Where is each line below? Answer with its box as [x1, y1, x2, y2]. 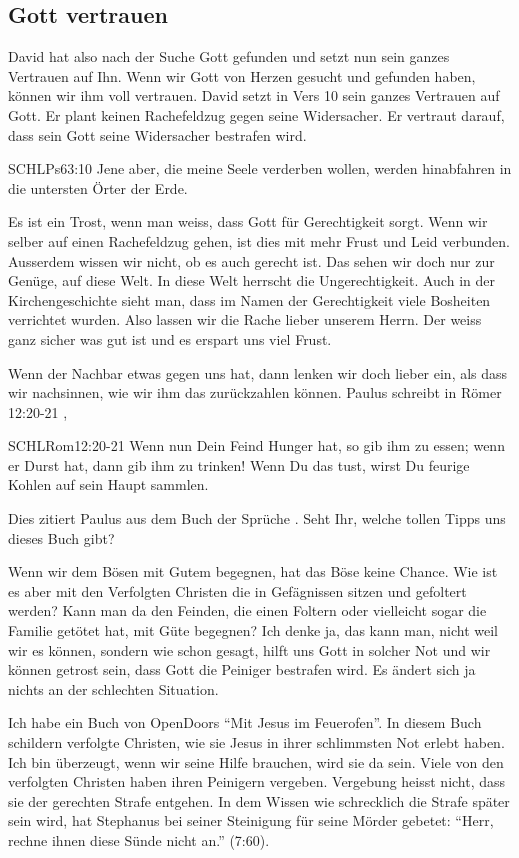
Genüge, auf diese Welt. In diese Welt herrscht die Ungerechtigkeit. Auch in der [8, 270, 495, 291]
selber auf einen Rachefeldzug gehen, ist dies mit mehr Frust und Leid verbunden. [8, 230, 510, 251]
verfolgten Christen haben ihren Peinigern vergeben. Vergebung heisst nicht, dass [8, 771, 506, 792]
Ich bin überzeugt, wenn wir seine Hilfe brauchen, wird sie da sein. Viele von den [8, 751, 504, 772]
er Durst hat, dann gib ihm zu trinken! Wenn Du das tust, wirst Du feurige [8, 454, 470, 475]
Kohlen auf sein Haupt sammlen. [8, 474, 209, 495]
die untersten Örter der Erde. [8, 177, 188, 198]
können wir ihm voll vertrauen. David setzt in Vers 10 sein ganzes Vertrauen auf [8, 85, 500, 106]
